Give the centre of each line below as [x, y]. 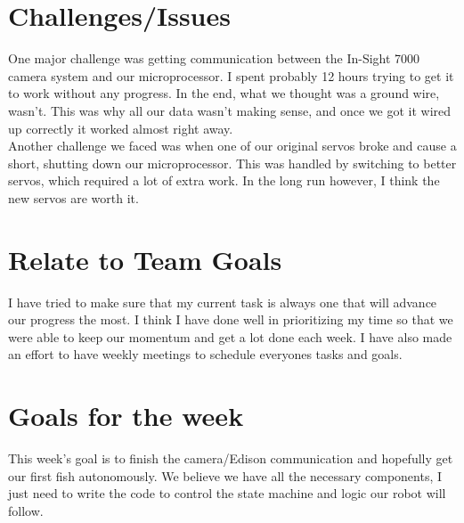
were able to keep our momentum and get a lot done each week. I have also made [230, 336]
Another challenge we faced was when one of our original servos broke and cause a [232, 146]
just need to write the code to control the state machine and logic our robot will [227, 493]
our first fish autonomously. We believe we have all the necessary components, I [225, 475]
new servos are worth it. [73, 197]
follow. [26, 510]
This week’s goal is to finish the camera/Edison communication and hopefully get [231, 458]
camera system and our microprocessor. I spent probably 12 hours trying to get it [231, 75]
